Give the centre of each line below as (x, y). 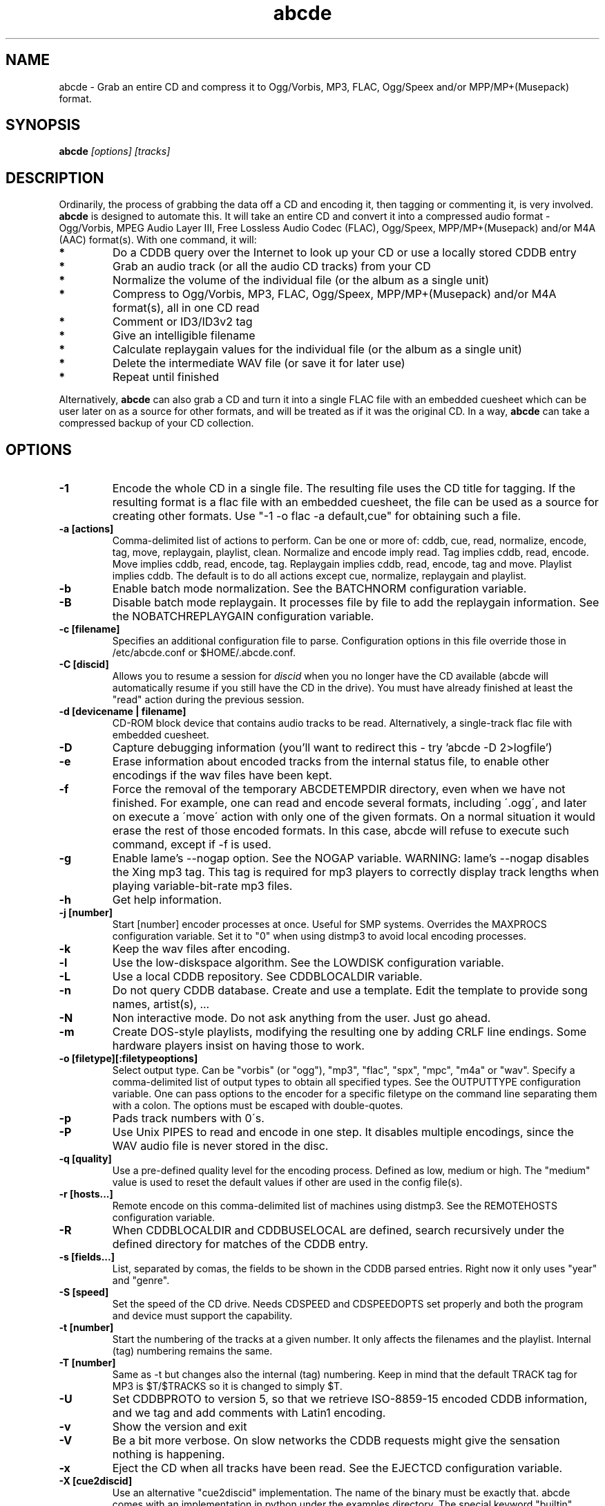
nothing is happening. (169, 1454)
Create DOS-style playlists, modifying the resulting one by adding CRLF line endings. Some (349, 1032)
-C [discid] (84, 664)
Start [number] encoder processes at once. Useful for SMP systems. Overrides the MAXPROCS (329, 924)
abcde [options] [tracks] (115, 151)
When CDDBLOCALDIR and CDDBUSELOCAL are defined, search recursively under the (338, 1230)
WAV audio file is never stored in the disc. (220, 1146)
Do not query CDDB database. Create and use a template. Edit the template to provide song (350, 991)
